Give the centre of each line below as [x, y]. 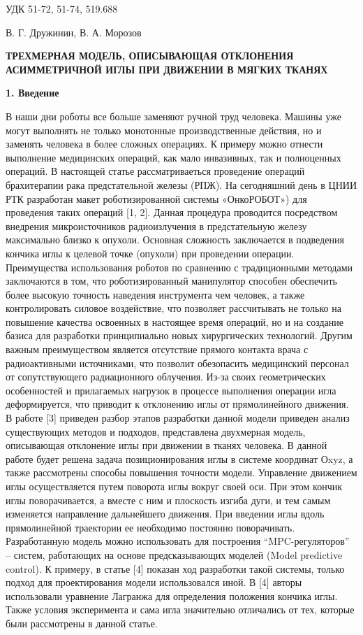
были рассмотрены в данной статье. [82, 623]
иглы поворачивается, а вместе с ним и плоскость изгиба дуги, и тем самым [168, 500]
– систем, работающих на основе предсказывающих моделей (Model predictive [174, 554]
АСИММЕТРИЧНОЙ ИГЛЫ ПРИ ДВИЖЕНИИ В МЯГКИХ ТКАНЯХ [167, 69]
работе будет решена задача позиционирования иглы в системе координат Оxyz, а [179, 458]
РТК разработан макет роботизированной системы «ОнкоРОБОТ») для [156, 198]
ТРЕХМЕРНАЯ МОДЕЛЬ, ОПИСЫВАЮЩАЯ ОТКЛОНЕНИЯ [150, 56]
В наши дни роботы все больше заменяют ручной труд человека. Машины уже [173, 116]
